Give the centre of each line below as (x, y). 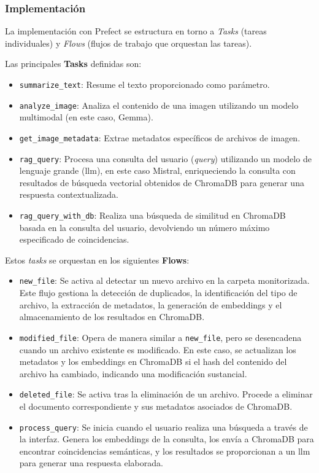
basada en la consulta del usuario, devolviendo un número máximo (144, 227)
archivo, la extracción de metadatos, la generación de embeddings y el (151, 304)
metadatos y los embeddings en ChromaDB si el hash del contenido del (153, 362)
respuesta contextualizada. (69, 194)
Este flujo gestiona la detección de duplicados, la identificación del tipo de (158, 293)
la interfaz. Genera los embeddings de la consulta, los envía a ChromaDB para (167, 439)
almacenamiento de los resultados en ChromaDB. (112, 317)
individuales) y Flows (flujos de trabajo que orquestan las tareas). (129, 43)
